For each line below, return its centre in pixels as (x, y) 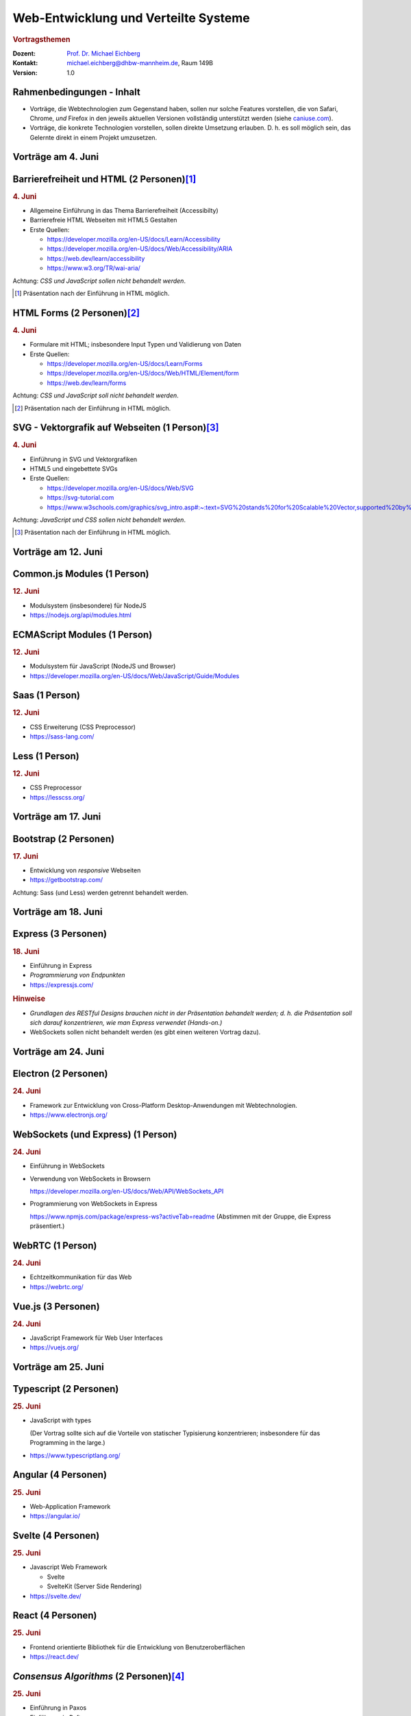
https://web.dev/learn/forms (87, 383)
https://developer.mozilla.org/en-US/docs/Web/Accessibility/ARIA (140, 249)
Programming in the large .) (67, 1443)
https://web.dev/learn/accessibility (96, 258)
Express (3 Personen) (60, 934)
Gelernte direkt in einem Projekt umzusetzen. (94, 137)
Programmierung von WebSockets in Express (94, 1204)
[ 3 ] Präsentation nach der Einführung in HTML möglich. (93, 533)
